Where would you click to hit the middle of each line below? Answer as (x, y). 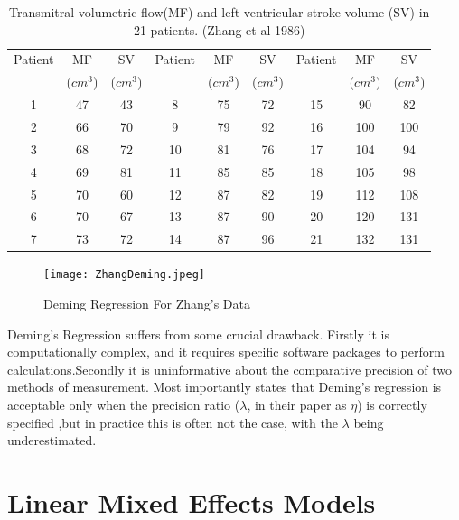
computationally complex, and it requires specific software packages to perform (226, 352)
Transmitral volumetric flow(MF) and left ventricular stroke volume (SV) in (220, 12)
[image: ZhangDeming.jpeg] (124, 275)
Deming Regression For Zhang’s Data (147, 303)
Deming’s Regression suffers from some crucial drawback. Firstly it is (198, 334)
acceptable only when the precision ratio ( (124, 404)
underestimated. (52, 440)
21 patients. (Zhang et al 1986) (219, 29)
